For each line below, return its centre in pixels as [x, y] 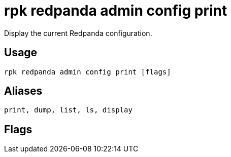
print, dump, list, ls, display [68, 110]
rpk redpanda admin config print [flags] [88, 72]
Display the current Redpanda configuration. [78, 33]
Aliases [23, 91]
